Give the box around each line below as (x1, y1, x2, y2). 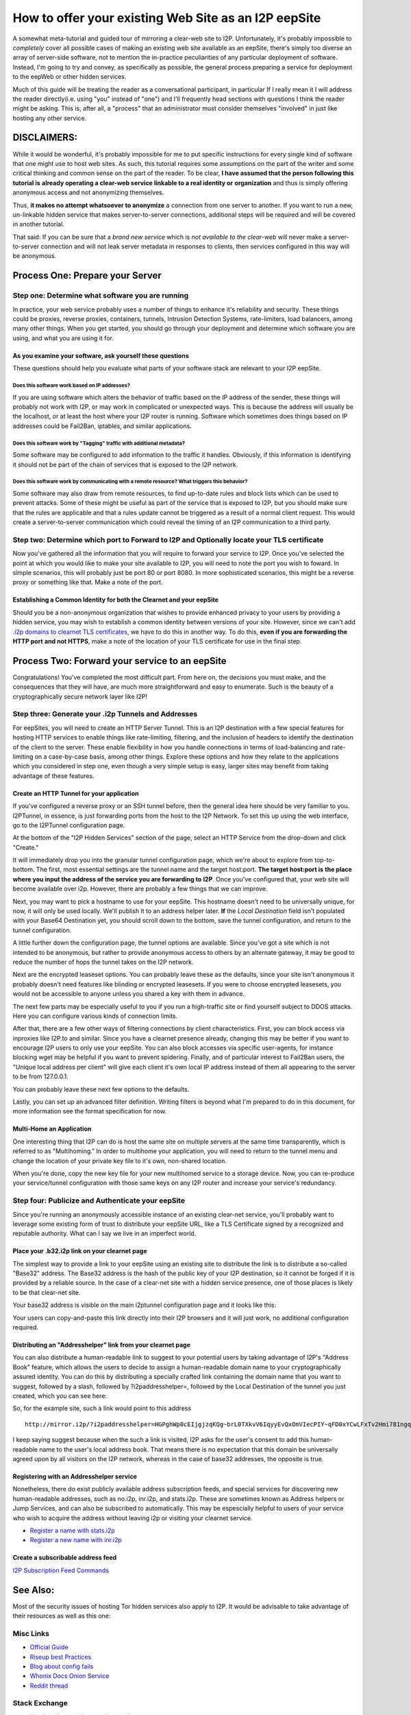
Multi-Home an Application (12, 1125, 92, 1133)
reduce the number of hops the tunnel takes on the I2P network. (12, 958, 194, 966)
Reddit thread (29, 1681, 68, 1690)
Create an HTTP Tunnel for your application (12, 789, 140, 797)
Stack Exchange (12, 1699, 68, 1708)
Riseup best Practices (29, 1653, 92, 1661)
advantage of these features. (12, 772, 95, 780)
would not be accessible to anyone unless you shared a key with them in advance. (12, 990, 245, 998)
